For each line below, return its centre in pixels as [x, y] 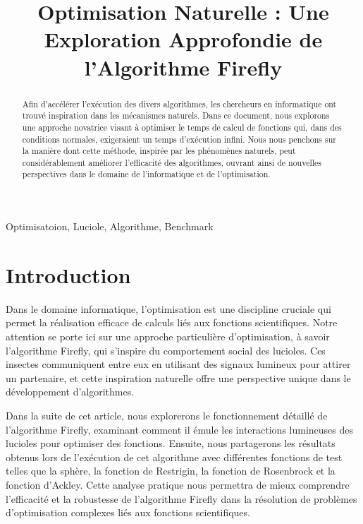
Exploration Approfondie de [183, 39]
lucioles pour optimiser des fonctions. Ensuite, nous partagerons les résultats [171, 443]
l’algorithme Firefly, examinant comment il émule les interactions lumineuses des [179, 429]
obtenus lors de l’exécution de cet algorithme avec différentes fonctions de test [174, 457]
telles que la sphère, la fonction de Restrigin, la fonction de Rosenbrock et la [171, 471]
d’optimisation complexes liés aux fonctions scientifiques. [128, 512]
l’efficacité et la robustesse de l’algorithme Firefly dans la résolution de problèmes [181, 498]
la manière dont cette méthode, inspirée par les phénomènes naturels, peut [159, 151]
